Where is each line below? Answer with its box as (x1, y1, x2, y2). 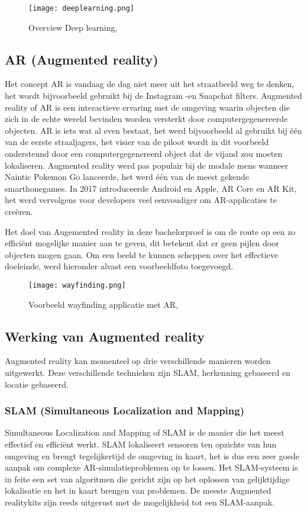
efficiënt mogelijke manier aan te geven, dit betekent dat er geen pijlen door (5, 237, 279, 249)
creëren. (5, 205, 33, 217)
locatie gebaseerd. (5, 378, 69, 390)
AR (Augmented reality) (5, 50, 159, 68)
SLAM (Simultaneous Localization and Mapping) (5, 403, 244, 418)
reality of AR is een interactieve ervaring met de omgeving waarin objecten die (5, 101, 290, 113)
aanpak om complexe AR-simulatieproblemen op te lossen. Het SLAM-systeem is (5, 461, 298, 474)
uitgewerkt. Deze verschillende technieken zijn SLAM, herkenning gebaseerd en (5, 366, 290, 378)
